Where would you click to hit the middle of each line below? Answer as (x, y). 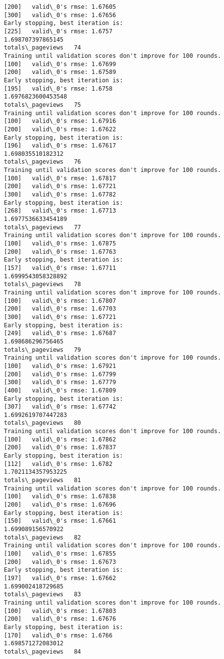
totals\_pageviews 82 (43, 537)
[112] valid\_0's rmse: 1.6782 (58, 464)
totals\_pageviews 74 (43, 48)
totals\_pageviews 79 (43, 350)
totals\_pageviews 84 (43, 651)
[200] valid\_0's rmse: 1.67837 (60, 448)
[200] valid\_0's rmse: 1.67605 (60, 7)
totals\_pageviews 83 (43, 595)
